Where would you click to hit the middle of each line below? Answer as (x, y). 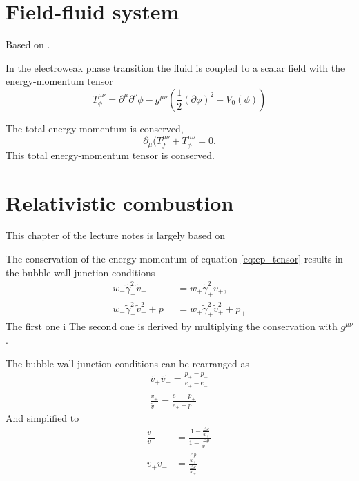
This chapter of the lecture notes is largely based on (116, 235)
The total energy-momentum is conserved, (95, 128)
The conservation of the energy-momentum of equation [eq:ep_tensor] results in (174, 259)
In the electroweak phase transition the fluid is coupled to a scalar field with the (175, 67)
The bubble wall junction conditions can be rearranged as (128, 363)
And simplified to (42, 418)
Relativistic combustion (120, 202)
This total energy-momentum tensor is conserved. (110, 155)
